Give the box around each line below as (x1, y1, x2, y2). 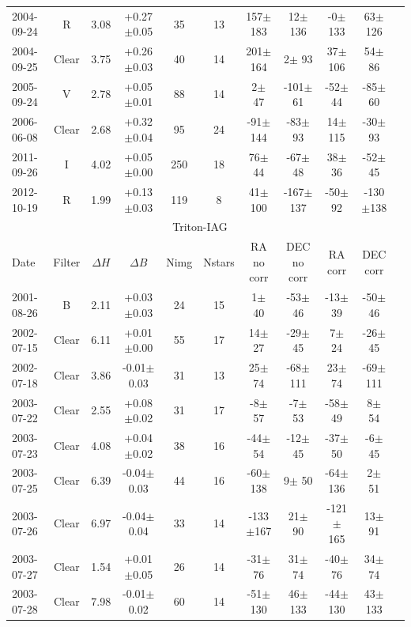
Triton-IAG (172, 218, 228, 235)
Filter (53, 253, 81, 270)
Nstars (203, 253, 235, 270)
